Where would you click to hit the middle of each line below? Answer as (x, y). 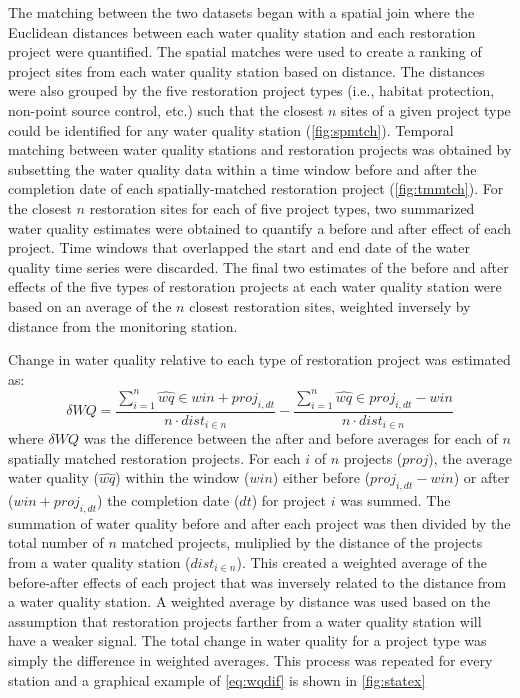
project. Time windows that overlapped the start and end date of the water (239, 247)
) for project (289, 500)
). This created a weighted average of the (362, 562)
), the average (470, 457)
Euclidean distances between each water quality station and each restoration (242, 31)
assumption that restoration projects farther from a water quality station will (245, 620)
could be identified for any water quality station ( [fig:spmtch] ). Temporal (231, 129)
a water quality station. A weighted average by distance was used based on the (249, 601)
